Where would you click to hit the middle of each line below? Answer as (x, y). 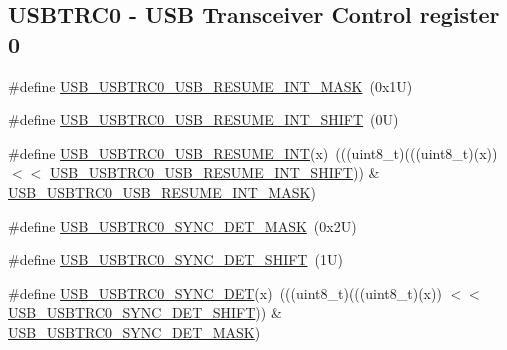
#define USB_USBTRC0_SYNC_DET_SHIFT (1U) (175, 259)
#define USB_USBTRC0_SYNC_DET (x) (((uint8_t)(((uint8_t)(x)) (225, 292)
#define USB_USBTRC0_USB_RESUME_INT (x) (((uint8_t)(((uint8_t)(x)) (253, 152)
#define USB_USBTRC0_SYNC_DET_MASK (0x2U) (182, 225)
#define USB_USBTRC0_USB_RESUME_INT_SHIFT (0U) (203, 119)
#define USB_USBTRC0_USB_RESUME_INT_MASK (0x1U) (210, 85)
